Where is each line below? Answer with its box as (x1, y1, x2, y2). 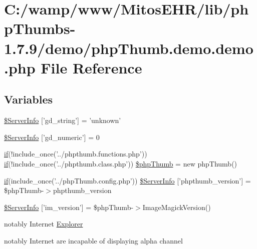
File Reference (41, 57, 142, 77)
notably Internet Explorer (4, 218, 83, 229)
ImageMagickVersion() (142, 201, 211, 212)
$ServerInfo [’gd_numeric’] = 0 (4, 131, 100, 142)
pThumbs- (4, 18, 76, 38)
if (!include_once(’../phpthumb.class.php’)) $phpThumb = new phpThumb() (4, 158, 237, 168)
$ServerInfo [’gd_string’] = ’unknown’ (4, 115, 121, 125)
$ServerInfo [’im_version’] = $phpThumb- (4, 201, 134, 212)
